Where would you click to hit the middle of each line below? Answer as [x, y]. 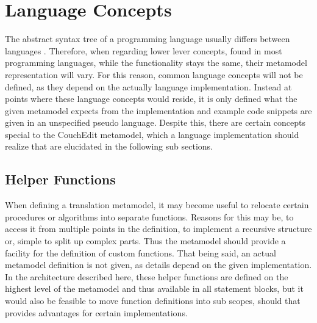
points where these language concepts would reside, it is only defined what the [151, 99]
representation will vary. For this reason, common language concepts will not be [154, 74]
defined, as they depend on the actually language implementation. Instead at [148, 86]
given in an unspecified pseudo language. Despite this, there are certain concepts [155, 122]
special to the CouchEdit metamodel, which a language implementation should [152, 134]
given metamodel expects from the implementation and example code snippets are [158, 110]
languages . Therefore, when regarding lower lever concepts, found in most [144, 50]
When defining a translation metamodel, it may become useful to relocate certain [157, 205]
